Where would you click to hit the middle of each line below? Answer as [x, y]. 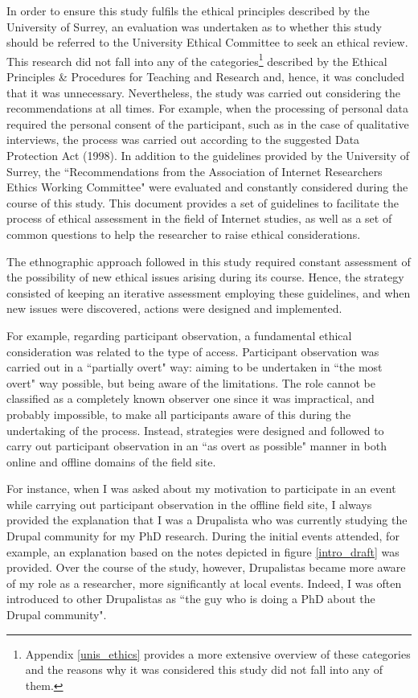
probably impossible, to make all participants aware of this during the [179, 414]
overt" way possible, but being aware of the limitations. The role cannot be [191, 382]
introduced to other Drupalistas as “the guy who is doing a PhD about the [191, 599]
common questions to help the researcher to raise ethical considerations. [184, 234]
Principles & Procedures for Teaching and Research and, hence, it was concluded [205, 77]
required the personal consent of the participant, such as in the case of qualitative [208, 123]
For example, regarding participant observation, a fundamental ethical [179, 335]
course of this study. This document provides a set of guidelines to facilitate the [203, 202]
